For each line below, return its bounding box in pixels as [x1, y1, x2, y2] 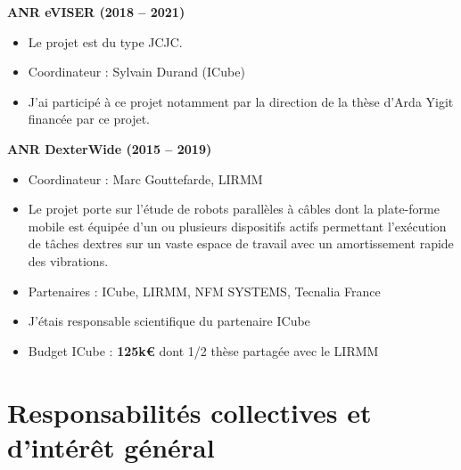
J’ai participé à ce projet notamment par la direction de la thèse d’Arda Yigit [28, 92, 454, 110]
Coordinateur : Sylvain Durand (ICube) [28, 62, 245, 81]
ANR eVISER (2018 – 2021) [7, 3, 185, 20]
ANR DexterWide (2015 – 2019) [7, 139, 212, 158]
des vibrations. [28, 251, 109, 270]
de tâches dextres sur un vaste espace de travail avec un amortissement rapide [28, 234, 454, 253]
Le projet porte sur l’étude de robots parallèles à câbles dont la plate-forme [28, 199, 440, 218]
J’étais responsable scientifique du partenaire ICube [28, 312, 310, 330]
